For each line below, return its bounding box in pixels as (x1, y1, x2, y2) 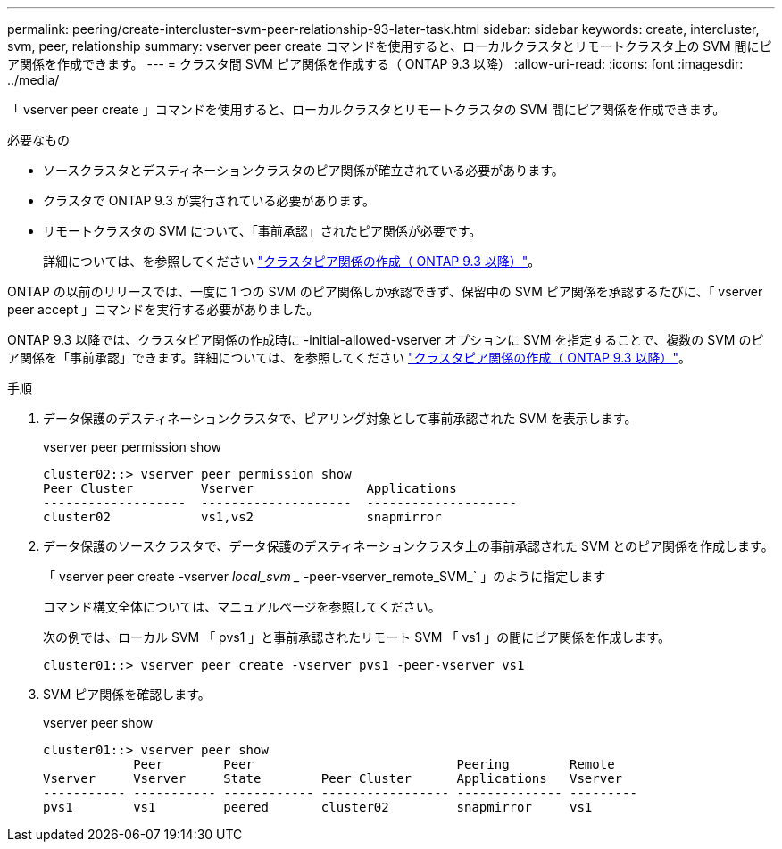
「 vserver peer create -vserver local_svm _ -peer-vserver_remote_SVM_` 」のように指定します (43, 569, 606, 584)
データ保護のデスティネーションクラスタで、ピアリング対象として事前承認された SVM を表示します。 (43, 411, 637, 426)
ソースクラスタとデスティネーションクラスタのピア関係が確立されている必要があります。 (43, 162, 564, 178)
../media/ (7, 72, 60, 87)
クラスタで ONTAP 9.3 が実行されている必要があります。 (43, 193, 376, 208)
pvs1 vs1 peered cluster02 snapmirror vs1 (43, 800, 593, 814)
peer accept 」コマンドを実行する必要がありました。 (7, 302, 320, 317)
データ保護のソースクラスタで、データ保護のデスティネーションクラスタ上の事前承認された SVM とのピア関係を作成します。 (43, 538, 774, 554)
